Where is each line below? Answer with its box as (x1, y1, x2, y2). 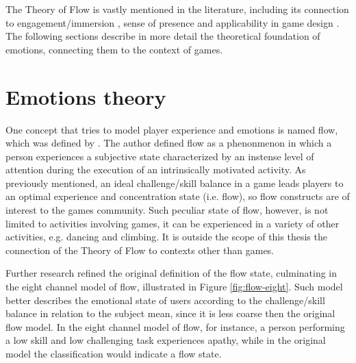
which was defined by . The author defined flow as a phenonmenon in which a (5, 136, 332, 150)
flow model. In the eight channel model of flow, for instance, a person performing (5, 319, 345, 334)
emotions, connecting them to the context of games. (5, 42, 223, 56)
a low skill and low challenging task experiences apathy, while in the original (5, 333, 326, 347)
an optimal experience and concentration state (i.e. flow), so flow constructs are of (5, 189, 350, 203)
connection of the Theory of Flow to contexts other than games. (5, 242, 275, 257)
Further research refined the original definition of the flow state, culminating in (5, 266, 338, 280)
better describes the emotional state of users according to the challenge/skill (5, 292, 325, 307)
